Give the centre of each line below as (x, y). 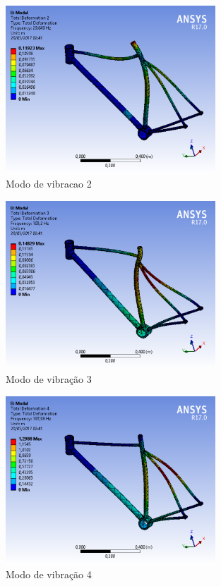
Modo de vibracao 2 (49, 184)
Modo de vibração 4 (49, 574)
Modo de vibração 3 (49, 379)
